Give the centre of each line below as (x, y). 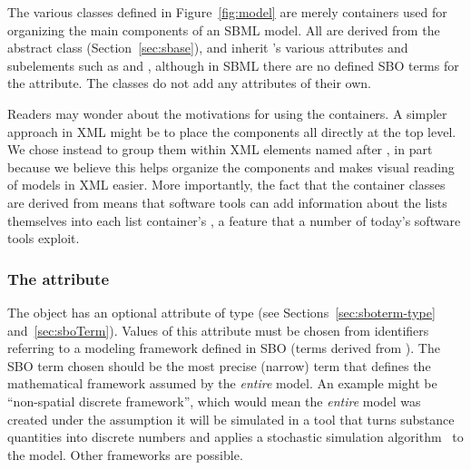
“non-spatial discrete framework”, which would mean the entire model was (214, 401)
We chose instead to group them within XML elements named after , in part (220, 149)
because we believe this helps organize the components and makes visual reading (231, 166)
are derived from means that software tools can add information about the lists (227, 202)
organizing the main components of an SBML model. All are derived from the (224, 29)
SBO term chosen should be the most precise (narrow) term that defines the (219, 365)
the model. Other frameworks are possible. (125, 454)
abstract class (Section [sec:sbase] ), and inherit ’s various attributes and (208, 48)
